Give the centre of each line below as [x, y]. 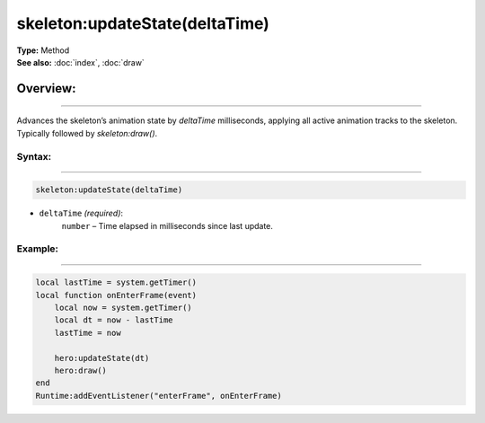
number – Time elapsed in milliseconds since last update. [168, 225]
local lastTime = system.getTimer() [116, 282]
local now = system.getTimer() [123, 307]
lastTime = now [88, 333]
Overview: [46, 88]
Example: [37, 249]
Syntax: [34, 156]
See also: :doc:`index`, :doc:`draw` [81, 62]
